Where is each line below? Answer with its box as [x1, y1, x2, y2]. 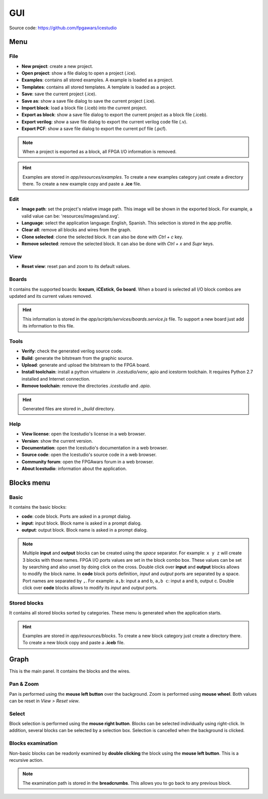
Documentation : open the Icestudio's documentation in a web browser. [21, 445, 168, 451]
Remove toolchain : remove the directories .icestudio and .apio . [21, 383, 151, 389]
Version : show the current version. [21, 438, 93, 444]
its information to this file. [22, 323, 74, 329]
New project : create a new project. [21, 63, 93, 69]
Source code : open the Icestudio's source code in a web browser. [21, 452, 157, 458]
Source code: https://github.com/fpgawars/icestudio [9, 25, 117, 31]
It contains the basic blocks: [9, 504, 67, 510]
